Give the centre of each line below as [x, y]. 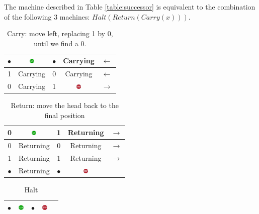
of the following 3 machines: [47, 16]
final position [65, 115]
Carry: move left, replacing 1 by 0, [60, 33]
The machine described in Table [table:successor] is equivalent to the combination [130, 7]
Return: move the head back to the [65, 105]
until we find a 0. [60, 43]
